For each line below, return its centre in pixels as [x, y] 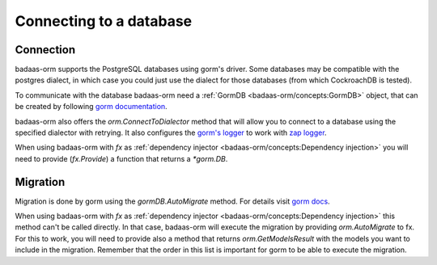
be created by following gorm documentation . [91, 107]
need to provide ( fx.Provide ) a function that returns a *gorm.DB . [121, 158]
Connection [45, 50]
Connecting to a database [104, 21]
